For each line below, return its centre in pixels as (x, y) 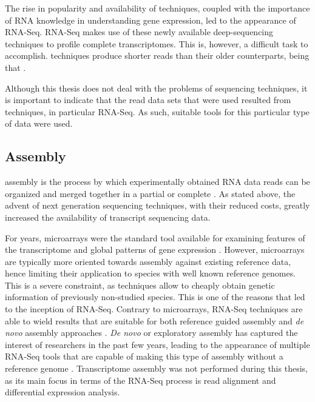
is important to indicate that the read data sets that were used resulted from (148, 100)
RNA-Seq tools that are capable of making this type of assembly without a (144, 356)
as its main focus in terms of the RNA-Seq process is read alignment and (141, 380)
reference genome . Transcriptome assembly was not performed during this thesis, (156, 368)
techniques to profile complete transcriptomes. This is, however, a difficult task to (157, 43)
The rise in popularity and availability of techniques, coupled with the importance (157, 8)
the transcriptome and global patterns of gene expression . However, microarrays (155, 250)
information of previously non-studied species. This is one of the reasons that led (155, 297)
